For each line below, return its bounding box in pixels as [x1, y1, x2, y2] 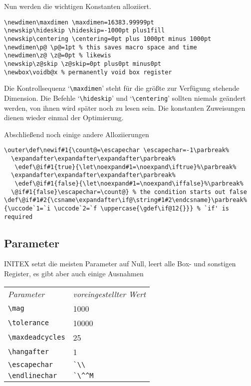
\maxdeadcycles [8, 333, 65, 342]
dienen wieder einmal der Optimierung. [4, 112, 124, 123]
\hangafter [8, 348, 49, 356]
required [4, 213, 33, 220]
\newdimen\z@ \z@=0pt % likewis [4, 52, 111, 59]
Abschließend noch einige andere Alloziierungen [4, 129, 149, 139]
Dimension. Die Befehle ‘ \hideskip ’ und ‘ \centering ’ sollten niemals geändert [4, 92, 246, 103]
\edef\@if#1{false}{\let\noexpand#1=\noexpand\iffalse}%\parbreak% [14, 180, 244, 187]
